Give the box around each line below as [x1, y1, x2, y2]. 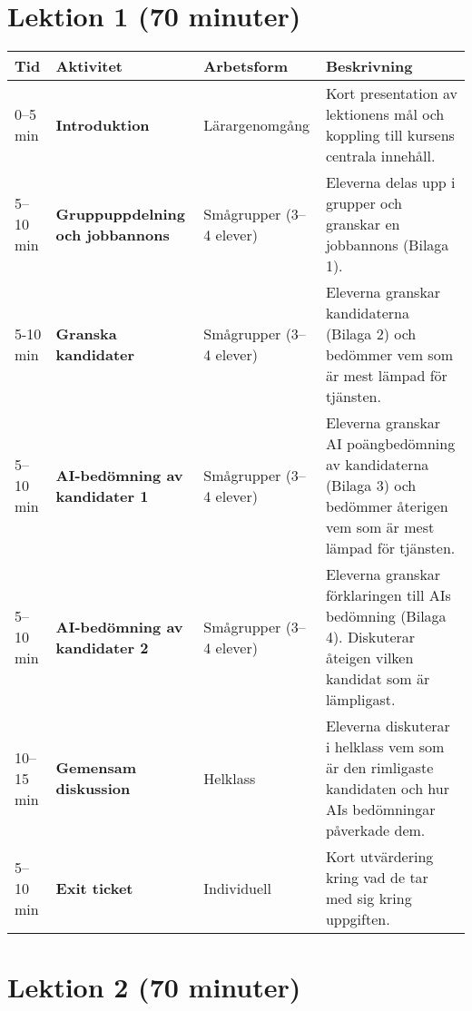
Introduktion [55, 113, 150, 135]
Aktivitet [55, 55, 123, 77]
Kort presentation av [325, 83, 457, 104]
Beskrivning [325, 55, 413, 77]
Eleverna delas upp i [325, 172, 456, 193]
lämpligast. [325, 689, 396, 711]
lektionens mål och [325, 103, 445, 125]
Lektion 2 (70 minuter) [7, 968, 301, 1006]
